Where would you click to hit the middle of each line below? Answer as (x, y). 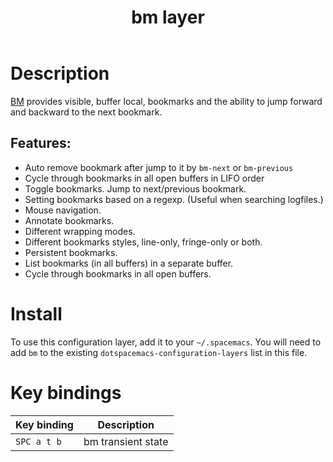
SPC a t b (38, 441)
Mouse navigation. (63, 210)
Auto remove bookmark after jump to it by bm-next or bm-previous (159, 167)
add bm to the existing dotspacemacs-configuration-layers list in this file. (159, 352)
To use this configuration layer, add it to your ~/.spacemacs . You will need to (166, 342)
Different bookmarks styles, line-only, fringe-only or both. (143, 242)
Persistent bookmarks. (71, 252)
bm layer (168, 17)
